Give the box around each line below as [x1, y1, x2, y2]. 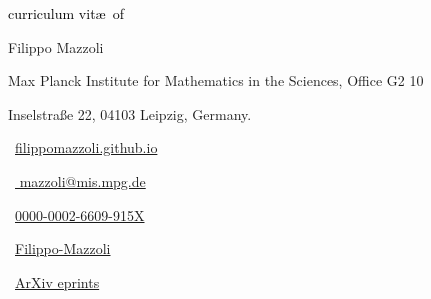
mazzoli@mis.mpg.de [19, 170, 146, 191]
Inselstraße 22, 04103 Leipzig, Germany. [8, 103, 252, 124]
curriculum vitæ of [8, 3, 124, 23]
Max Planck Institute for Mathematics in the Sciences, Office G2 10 [8, 70, 424, 91]
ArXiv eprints [15, 271, 100, 292]
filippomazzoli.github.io [15, 137, 158, 158]
